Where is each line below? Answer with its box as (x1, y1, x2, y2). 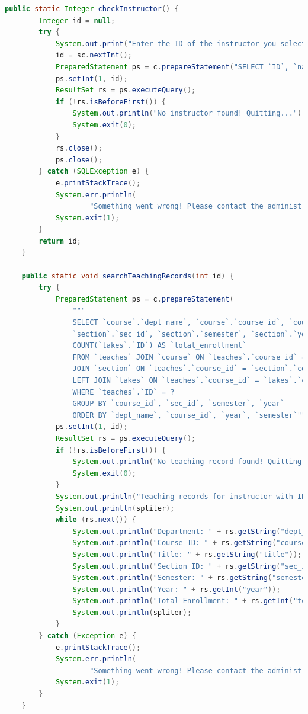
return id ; (38, 236, 81, 245)
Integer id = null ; (38, 16, 115, 25)
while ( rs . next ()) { (55, 516, 137, 524)
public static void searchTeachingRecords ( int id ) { (21, 271, 234, 280)
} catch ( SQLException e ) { (38, 167, 149, 176)
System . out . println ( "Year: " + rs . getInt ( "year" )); (72, 585, 281, 594)
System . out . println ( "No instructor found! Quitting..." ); (72, 109, 306, 118)
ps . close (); (55, 155, 102, 164)
